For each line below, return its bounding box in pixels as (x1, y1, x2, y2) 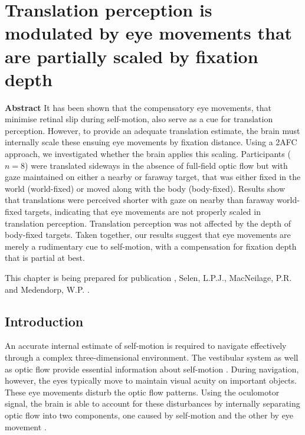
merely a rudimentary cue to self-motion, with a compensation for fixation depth (5, 240, 297, 252)
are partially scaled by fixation (5, 44, 258, 68)
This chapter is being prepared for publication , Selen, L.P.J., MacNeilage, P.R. (5, 272, 292, 283)
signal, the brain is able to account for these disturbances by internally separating (5, 397, 300, 410)
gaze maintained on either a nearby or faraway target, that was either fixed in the (5, 171, 301, 183)
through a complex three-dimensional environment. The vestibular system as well (5, 351, 299, 363)
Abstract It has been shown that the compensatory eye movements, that (5, 101, 271, 113)
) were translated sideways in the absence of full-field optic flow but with (25, 159, 288, 171)
